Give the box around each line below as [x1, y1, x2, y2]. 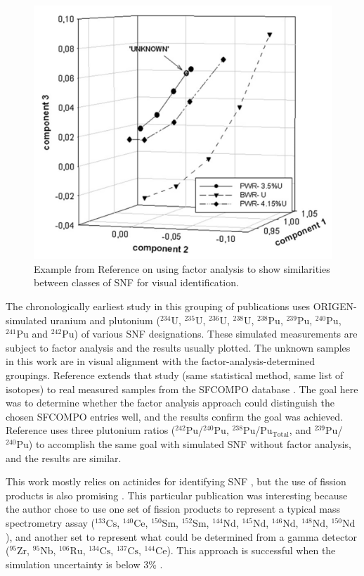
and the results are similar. [6, 450, 122, 465]
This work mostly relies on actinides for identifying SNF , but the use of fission [6, 474, 346, 489]
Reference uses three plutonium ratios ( [6, 423, 176, 437]
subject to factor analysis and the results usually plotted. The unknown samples [6, 340, 351, 354]
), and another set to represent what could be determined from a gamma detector [6, 529, 358, 544]
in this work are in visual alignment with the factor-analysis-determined [6, 354, 315, 369]
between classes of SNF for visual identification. [34, 275, 239, 290]
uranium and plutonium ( [50, 312, 160, 327]
